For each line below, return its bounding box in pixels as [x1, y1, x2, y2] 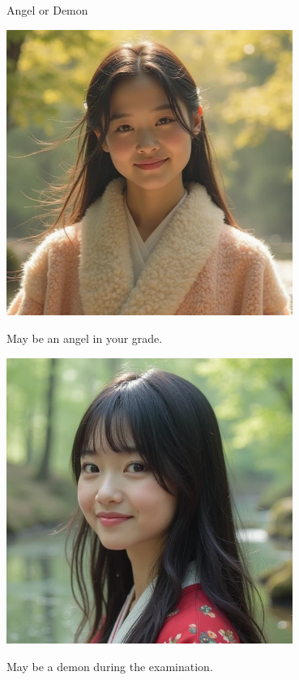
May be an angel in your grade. [6, 329, 163, 346]
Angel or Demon [6, 2, 88, 18]
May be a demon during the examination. [6, 657, 213, 674]
